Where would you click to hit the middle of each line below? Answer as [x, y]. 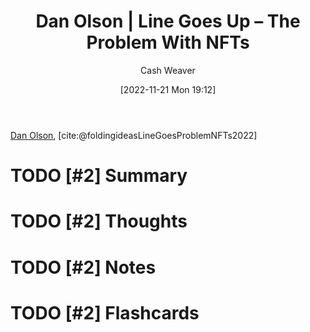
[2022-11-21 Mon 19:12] [168, 89]
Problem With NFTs [168, 42]
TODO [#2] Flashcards [105, 312]
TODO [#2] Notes [83, 267]
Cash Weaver [168, 70]
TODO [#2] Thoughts [99, 221]
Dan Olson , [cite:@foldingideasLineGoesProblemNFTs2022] [134, 135]
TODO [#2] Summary [99, 176]
